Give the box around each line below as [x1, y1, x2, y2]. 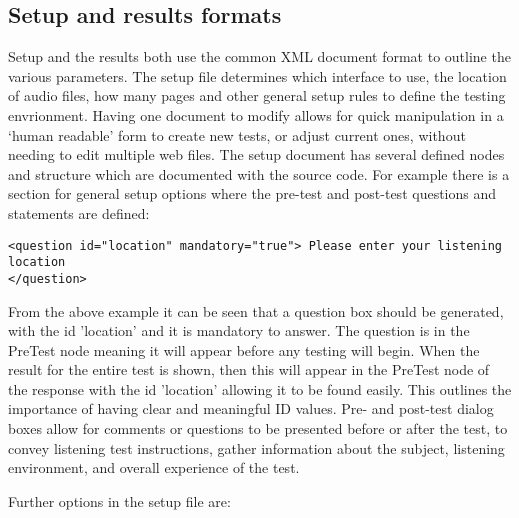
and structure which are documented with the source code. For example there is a [8, 163, 510, 184]
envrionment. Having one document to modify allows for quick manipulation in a [8, 104, 504, 125]
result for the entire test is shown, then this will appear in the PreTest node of [8, 359, 490, 380]
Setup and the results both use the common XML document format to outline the [8, 46, 511, 67]
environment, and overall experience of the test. [8, 457, 300, 478]
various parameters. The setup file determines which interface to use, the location [8, 65, 507, 86]
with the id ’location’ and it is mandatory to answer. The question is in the [8, 320, 470, 341]
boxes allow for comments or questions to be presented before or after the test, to [8, 418, 508, 439]
